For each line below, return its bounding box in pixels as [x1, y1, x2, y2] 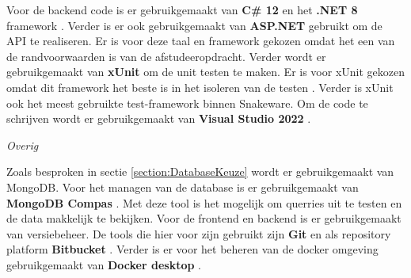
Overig [6, 136, 39, 153]
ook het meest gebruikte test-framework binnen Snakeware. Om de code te [6, 94, 368, 111]
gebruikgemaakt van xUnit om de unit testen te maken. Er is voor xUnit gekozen [6, 63, 405, 80]
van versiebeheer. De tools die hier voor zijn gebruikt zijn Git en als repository [6, 225, 391, 242]
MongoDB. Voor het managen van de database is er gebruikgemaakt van [6, 178, 359, 195]
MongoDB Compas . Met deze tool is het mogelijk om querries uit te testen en [6, 194, 402, 211]
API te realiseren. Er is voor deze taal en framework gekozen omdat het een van [6, 32, 395, 49]
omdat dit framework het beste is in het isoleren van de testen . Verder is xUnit [6, 78, 394, 95]
